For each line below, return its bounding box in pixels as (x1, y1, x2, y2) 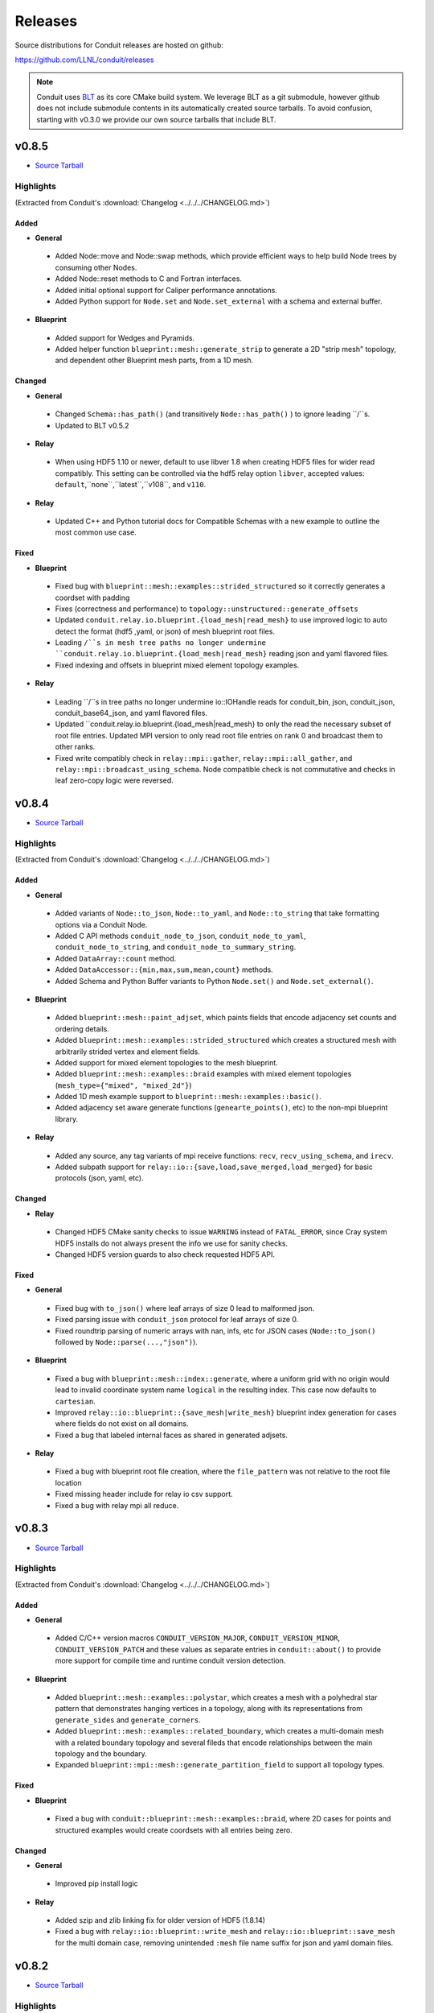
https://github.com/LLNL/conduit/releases (14, 55, 154, 64)
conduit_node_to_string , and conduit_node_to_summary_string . (55, 942, 297, 952)
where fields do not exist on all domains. (55, 1419, 189, 1428)
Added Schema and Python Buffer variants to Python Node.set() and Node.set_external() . (55, 976, 374, 986)
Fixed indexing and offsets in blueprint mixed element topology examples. (55, 660, 300, 670)
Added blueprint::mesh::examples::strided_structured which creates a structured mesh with (55, 1035, 397, 1045)
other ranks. (55, 742, 96, 752)
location (55, 1478, 82, 1487)
